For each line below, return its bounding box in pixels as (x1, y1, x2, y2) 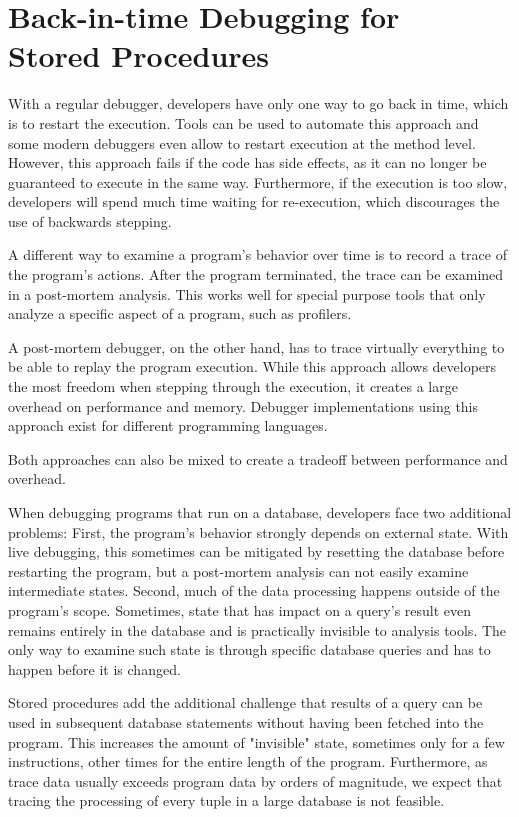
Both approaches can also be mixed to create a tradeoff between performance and (8, 448, 508, 469)
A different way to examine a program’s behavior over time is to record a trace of (8, 244, 507, 265)
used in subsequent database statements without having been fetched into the (8, 711, 484, 732)
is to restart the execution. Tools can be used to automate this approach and (8, 112, 479, 133)
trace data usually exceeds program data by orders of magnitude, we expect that (8, 770, 503, 791)
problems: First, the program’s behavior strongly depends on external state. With (8, 521, 509, 542)
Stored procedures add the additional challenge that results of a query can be (8, 692, 483, 713)
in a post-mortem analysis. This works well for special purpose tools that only (8, 283, 486, 304)
